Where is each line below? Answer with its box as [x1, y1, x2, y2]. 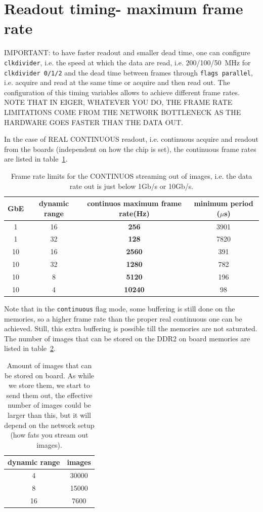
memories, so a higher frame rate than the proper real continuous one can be [4, 313, 242, 324]
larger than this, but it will [7, 409, 92, 420]
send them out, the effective [6, 389, 93, 400]
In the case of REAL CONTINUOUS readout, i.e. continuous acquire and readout [4, 134, 258, 144]
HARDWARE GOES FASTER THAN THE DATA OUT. [4, 116, 184, 127]
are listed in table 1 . [4, 153, 68, 164]
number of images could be [8, 400, 91, 410]
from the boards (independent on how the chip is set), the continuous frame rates [4, 143, 256, 154]
